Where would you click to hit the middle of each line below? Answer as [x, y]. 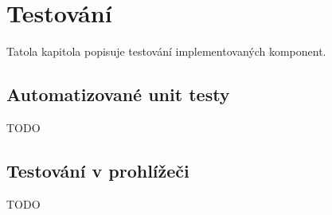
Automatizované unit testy [118, 94]
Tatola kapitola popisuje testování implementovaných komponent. [166, 51]
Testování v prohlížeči [98, 170]
